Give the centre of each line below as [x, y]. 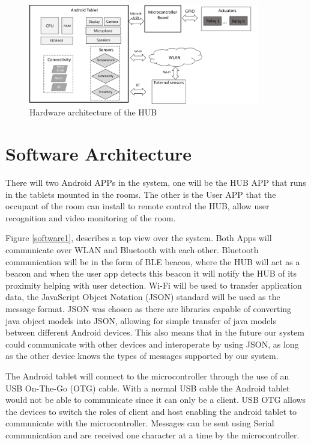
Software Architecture [99, 154]
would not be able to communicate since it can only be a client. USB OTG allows [156, 400]
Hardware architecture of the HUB [93, 112]
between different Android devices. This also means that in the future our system [155, 332]
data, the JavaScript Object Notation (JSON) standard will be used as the [143, 297]
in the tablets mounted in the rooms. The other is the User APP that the [141, 194]
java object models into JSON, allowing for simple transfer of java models [141, 320]
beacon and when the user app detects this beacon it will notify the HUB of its [151, 273]
